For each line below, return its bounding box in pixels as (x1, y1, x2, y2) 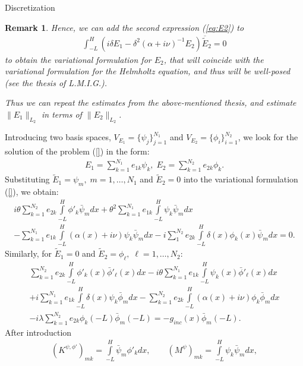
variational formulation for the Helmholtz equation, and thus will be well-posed (5, 65, 291, 77)
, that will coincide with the (163, 53, 264, 65)
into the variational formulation (183, 173, 298, 185)
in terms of (42, 108, 82, 121)
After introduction (5, 326, 72, 338)
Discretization (5, 1, 55, 13)
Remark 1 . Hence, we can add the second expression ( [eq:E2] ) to (5, 21, 244, 33)
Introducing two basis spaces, (5, 131, 111, 143)
